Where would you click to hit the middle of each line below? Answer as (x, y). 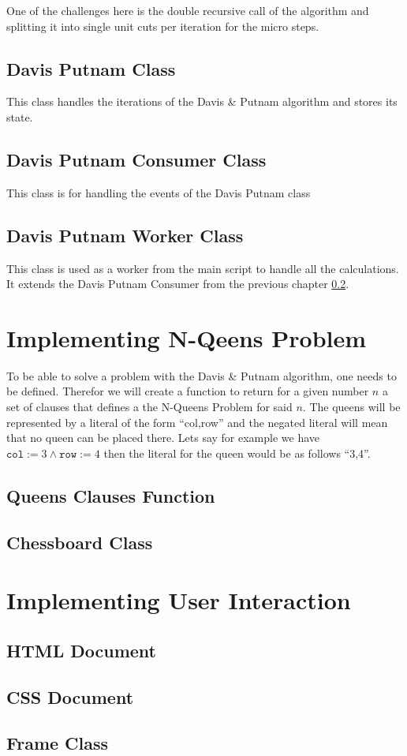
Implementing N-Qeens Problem (187, 337)
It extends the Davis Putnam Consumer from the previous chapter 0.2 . (178, 284)
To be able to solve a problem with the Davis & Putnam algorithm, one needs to (202, 375)
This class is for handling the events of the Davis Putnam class (159, 192)
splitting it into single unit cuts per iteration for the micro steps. (163, 26)
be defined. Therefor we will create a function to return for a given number (188, 391)
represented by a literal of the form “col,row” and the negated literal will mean (197, 422)
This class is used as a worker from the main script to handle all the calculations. (203, 268)
